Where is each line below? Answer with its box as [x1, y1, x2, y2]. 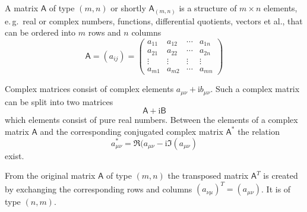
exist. [5, 149, 24, 162]
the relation [238, 125, 280, 137]
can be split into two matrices [5, 95, 113, 107]
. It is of [261, 182, 291, 195]
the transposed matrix [167, 169, 249, 182]
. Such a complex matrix [210, 83, 300, 95]
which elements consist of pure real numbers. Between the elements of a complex [5, 113, 298, 126]
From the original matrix [5, 169, 96, 182]
